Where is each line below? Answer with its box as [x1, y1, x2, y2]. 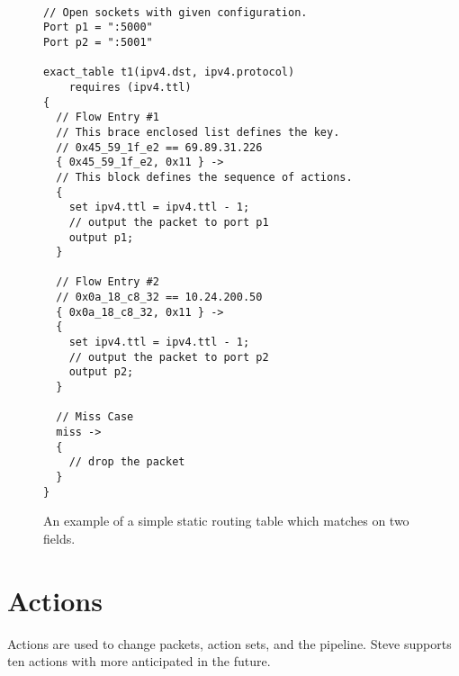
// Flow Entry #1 [56, 111, 159, 124]
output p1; [68, 230, 134, 244]
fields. [43, 528, 76, 547]
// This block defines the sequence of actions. [56, 170, 353, 184]
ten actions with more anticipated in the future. [7, 652, 271, 671]
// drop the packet [68, 455, 185, 469]
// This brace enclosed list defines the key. [56, 125, 340, 139]
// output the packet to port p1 [68, 215, 269, 229]
